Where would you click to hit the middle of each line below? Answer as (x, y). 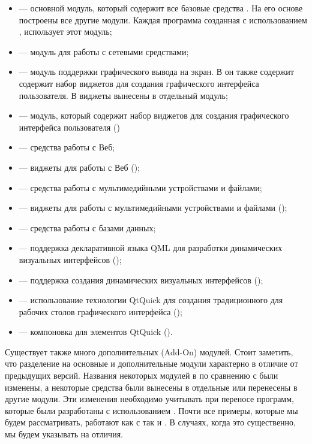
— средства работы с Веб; (67, 147)
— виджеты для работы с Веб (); (79, 167)
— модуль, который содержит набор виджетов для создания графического (154, 115)
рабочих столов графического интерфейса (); (100, 311)
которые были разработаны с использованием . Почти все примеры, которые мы (151, 410)
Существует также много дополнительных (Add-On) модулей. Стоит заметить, (149, 351)
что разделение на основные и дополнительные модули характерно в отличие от (151, 363)
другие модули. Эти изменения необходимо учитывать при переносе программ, (149, 399)
